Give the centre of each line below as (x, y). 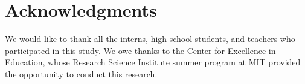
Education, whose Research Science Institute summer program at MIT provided (153, 62)
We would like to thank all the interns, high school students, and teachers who (150, 39)
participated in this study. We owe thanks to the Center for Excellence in (140, 50)
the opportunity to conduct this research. (81, 73)
